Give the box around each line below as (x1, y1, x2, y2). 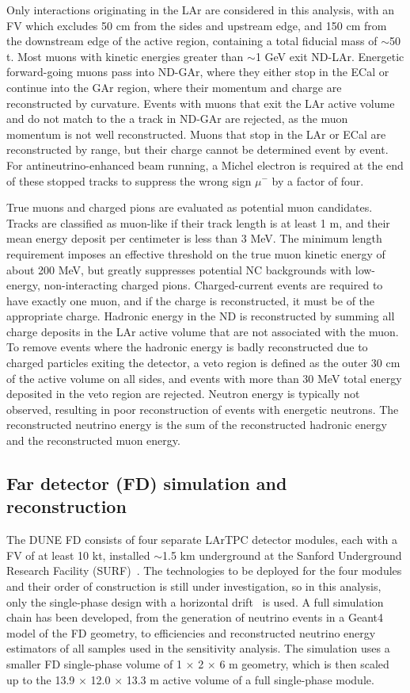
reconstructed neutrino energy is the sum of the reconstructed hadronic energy (6, 416, 387, 433)
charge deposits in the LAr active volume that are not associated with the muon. (6, 323, 399, 339)
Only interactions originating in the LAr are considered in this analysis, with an (6, 2, 395, 17)
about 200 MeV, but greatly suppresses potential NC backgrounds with (6, 261, 352, 278)
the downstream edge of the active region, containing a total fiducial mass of (6, 33, 378, 49)
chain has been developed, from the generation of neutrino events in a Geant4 (6, 609, 383, 626)
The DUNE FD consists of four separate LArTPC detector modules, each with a (6, 531, 398, 548)
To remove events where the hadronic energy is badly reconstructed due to (6, 339, 368, 355)
